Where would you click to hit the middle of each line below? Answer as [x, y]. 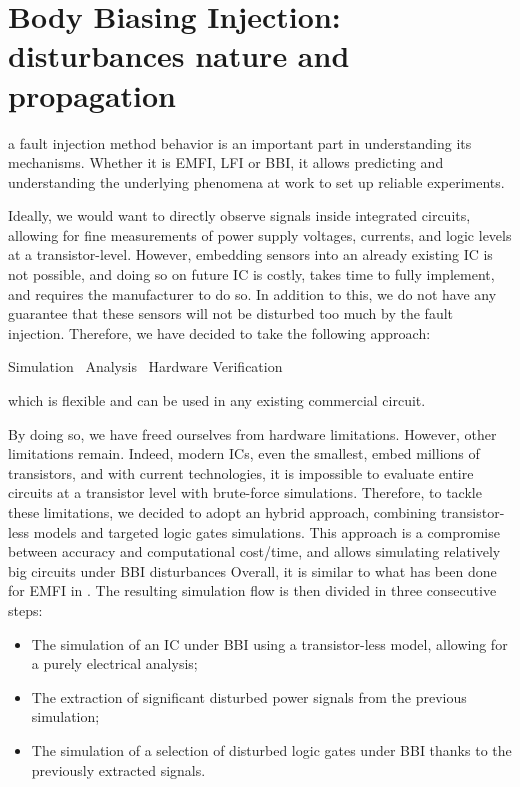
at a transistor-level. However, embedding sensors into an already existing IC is [250, 254]
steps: [25, 609]
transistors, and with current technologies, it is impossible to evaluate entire [241, 472]
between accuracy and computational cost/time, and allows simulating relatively [254, 551]
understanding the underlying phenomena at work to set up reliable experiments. [256, 181]
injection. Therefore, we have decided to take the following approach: [219, 332]
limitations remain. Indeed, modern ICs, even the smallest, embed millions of [244, 453]
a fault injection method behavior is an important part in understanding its [240, 142]
